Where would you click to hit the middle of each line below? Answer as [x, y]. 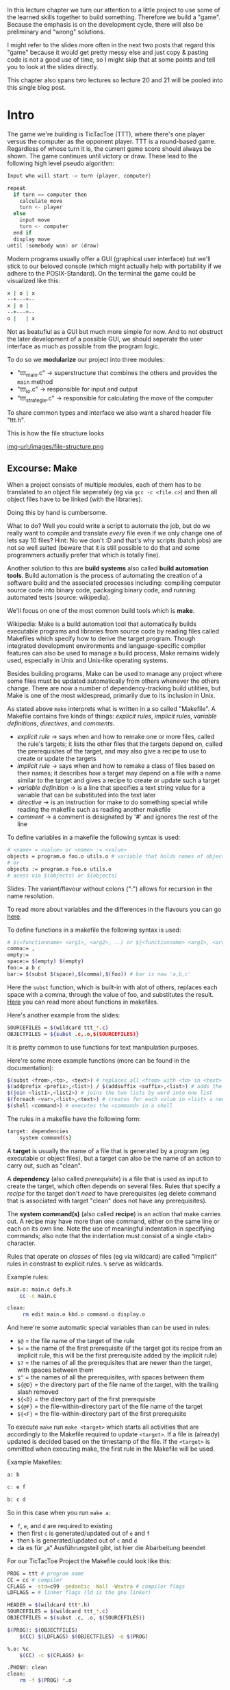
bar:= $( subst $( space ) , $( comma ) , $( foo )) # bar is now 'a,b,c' [99, 974]
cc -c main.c [38, 1296]
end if [23, 232]
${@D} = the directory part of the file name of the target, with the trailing [118, 1385]
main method [35, 382]
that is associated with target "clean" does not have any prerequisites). [107, 1200]
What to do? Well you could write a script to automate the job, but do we [109, 526]
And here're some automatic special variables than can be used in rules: [109, 1328]
